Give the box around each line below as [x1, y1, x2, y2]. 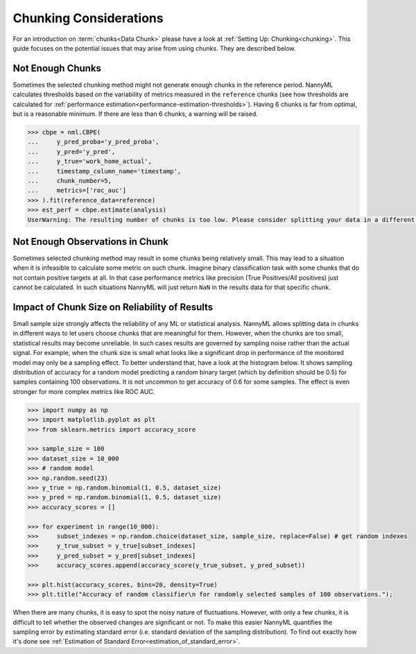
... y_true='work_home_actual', [27, 157, 153, 166]
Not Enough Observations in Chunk [12, 236, 169, 248]
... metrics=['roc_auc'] [27, 187, 127, 194]
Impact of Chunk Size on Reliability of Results [12, 302, 214, 313]
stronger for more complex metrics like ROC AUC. [12, 387, 155, 395]
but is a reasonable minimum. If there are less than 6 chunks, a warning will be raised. [12, 110, 258, 118]
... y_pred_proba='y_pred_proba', [27, 138, 159, 146]
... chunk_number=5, [27, 177, 112, 184]
